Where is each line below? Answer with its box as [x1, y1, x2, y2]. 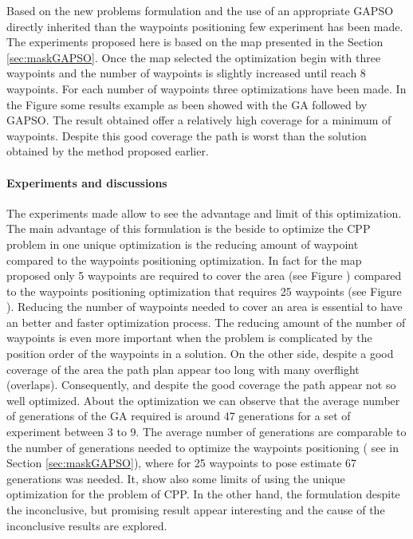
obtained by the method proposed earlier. [6, 143, 209, 159]
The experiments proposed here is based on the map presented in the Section [6, 33, 383, 50]
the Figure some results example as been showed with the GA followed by [6, 96, 368, 112]
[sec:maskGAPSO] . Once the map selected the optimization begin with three [6, 49, 381, 65]
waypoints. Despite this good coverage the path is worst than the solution [6, 127, 367, 144]
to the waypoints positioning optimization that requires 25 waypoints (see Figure [6, 282, 402, 299]
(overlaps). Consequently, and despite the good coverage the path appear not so [6, 376, 396, 393]
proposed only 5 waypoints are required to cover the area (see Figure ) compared [6, 267, 402, 284]
